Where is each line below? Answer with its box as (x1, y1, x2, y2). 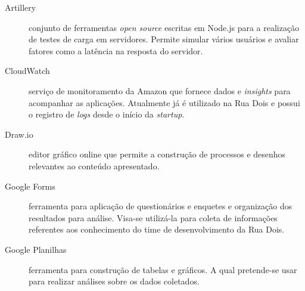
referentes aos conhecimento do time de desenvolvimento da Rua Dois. (29, 223, 285, 236)
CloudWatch (5, 64, 50, 77)
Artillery (5, 1, 36, 13)
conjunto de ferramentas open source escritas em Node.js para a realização (29, 21, 300, 33)
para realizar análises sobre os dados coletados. (29, 275, 200, 287)
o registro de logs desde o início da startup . (29, 108, 185, 120)
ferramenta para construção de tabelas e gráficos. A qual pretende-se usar (29, 263, 297, 275)
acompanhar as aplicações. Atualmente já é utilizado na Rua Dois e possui (29, 96, 300, 109)
